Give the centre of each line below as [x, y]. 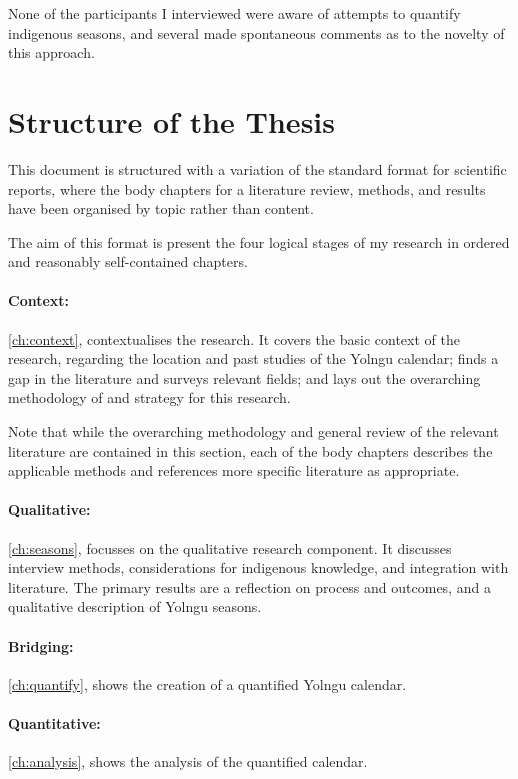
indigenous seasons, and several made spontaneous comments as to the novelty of [256, 32]
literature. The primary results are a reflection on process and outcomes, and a [249, 586]
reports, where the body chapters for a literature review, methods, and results [247, 188]
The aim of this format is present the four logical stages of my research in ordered [259, 241]
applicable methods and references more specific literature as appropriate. [234, 470]
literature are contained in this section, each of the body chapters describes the [250, 450]
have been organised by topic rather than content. [161, 208]
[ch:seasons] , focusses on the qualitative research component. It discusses [230, 547]
